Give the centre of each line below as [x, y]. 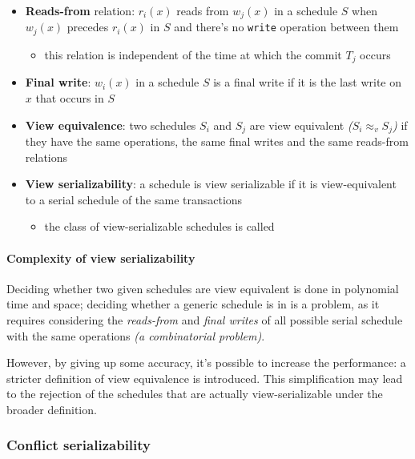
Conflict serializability [79, 445]
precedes [88, 27]
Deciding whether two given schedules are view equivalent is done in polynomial [203, 288]
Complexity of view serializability [101, 258]
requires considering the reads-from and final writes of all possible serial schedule [205, 319]
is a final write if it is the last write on [308, 82]
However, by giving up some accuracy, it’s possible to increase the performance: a [206, 362]
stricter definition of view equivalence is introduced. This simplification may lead [205, 378]
